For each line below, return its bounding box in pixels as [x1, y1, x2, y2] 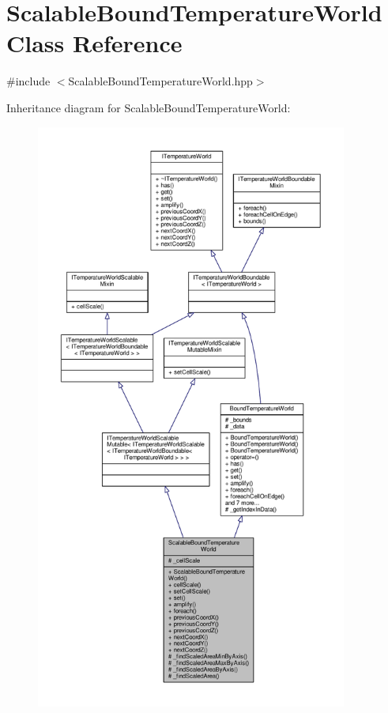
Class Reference [6, 27, 183, 59]
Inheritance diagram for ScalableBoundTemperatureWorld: [6, 99, 291, 115]
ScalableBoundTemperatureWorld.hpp [68, 73, 253, 89]
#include [6, 73, 51, 89]
